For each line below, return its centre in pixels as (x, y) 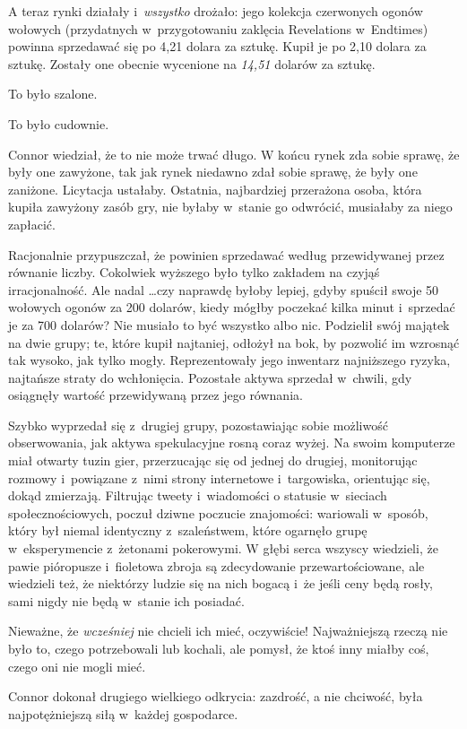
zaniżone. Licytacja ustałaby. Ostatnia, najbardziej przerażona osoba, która (215, 189)
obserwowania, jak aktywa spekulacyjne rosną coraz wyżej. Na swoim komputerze (232, 443)
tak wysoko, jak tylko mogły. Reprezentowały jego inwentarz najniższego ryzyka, (229, 360)
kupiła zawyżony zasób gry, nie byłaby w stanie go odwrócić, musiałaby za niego (230, 207)
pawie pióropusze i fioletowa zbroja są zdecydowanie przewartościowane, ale (216, 565)
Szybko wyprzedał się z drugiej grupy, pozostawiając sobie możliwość (198, 425)
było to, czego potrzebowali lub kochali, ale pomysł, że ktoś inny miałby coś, (219, 648)
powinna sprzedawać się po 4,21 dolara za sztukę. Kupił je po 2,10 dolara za (217, 46)
